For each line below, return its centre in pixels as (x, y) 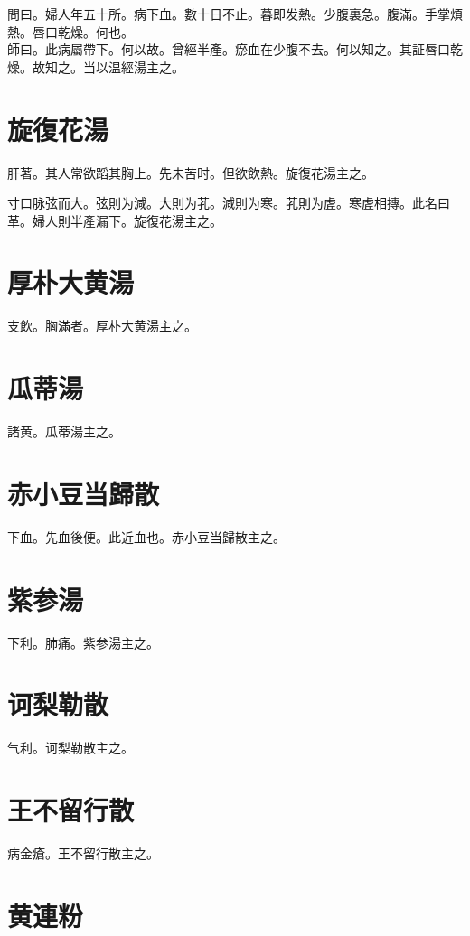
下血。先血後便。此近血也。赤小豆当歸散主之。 (146, 536)
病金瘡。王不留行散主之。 (83, 853)
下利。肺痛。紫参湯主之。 (83, 642)
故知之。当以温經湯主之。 (108, 66)
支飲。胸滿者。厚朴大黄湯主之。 (102, 326)
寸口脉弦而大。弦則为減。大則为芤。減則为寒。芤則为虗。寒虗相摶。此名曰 (229, 203)
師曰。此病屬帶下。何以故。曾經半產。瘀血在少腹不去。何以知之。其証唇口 (229, 49)
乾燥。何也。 (95, 31)
